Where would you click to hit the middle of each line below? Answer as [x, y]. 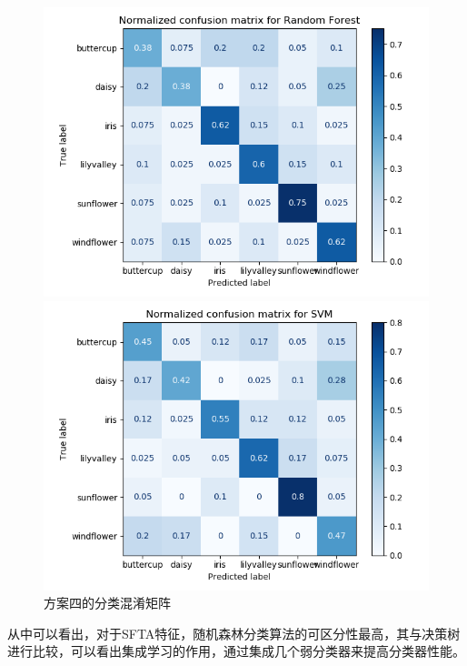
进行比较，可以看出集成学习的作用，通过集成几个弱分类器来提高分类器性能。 [236, 651]
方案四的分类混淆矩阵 [107, 603]
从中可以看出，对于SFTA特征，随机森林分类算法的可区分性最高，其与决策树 [234, 633]
